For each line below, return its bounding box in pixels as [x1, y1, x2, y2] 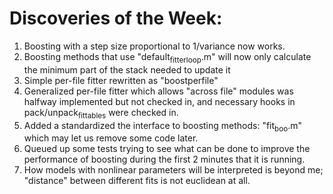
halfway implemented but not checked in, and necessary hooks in [23, 95, 296, 107]
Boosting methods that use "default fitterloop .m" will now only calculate [23, 50, 312, 65]
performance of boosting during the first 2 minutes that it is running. [23, 153, 306, 166]
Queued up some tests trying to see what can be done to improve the [23, 143, 311, 155]
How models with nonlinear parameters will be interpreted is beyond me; [23, 164, 324, 176]
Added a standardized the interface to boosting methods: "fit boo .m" [23, 119, 303, 134]
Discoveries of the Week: [9, 7, 223, 30]
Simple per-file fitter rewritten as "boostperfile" [23, 74, 219, 86]
